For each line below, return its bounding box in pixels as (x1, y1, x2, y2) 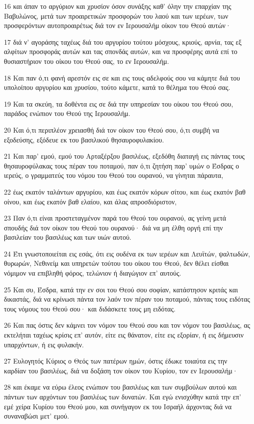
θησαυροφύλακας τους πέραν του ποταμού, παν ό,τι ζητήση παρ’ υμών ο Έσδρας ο (4, 160, 239, 170)
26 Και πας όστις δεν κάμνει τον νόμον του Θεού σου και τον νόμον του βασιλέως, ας (4, 320, 251, 330)
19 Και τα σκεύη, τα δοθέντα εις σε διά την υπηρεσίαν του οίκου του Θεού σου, (4, 98, 233, 109)
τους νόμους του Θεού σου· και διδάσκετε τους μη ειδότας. (4, 303, 176, 313)
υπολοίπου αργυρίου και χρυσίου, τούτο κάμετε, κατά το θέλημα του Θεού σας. (4, 82, 230, 92)
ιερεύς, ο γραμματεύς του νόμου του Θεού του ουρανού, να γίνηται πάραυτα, (4, 170, 224, 180)
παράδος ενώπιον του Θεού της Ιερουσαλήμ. (4, 108, 130, 118)
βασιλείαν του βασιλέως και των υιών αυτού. (4, 232, 131, 242)
